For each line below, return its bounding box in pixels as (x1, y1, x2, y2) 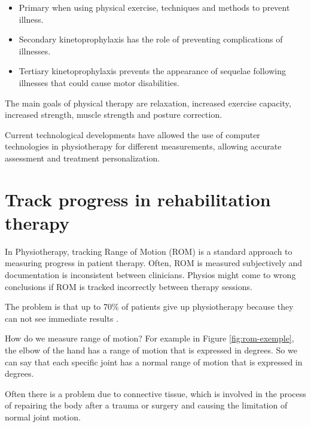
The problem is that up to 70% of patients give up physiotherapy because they (5, 300, 294, 313)
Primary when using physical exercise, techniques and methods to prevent (19, 1, 290, 13)
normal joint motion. (5, 410, 81, 423)
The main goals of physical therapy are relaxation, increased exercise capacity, (5, 96, 291, 109)
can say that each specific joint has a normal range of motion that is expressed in (5, 355, 303, 368)
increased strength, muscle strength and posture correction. (5, 108, 222, 121)
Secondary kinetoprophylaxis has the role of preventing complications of (19, 33, 283, 45)
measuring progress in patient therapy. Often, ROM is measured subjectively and (5, 257, 303, 269)
